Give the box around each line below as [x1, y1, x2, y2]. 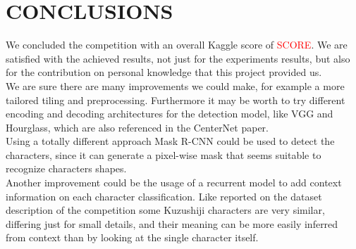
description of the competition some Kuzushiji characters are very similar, [6, 203, 325, 217]
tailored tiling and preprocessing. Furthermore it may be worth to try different [6, 92, 345, 107]
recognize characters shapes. [6, 161, 127, 176]
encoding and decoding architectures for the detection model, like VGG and [6, 106, 333, 121]
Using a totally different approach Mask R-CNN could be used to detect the [6, 134, 335, 148]
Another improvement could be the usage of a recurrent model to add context [6, 175, 342, 190]
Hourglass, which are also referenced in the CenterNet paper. [6, 120, 269, 134]
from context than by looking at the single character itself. [6, 230, 259, 245]
